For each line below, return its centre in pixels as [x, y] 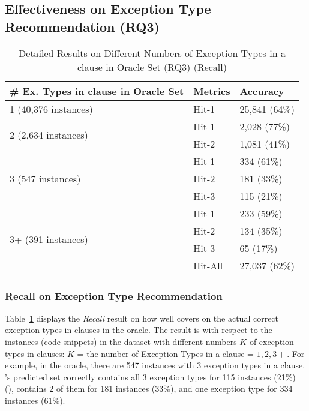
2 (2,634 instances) [49, 135]
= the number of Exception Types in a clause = [165, 353]
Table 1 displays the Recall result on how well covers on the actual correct [142, 318]
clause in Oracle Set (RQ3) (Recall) [152, 67]
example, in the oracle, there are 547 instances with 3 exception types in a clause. [155, 365]
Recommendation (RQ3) [82, 26]
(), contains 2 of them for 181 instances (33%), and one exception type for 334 [149, 388]
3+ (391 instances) [49, 239]
